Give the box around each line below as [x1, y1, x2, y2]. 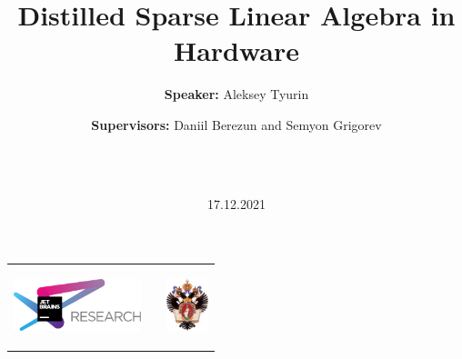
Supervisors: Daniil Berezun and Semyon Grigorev [91, 115, 382, 134]
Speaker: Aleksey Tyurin [164, 85, 309, 104]
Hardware [173, 32, 300, 69]
